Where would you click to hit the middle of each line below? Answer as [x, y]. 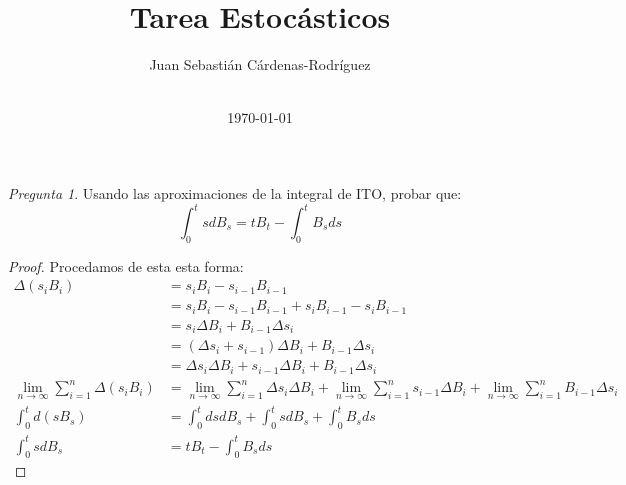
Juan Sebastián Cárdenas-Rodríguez [260, 64]
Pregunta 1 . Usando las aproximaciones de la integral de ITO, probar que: [235, 192]
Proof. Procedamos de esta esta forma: [126, 265]
